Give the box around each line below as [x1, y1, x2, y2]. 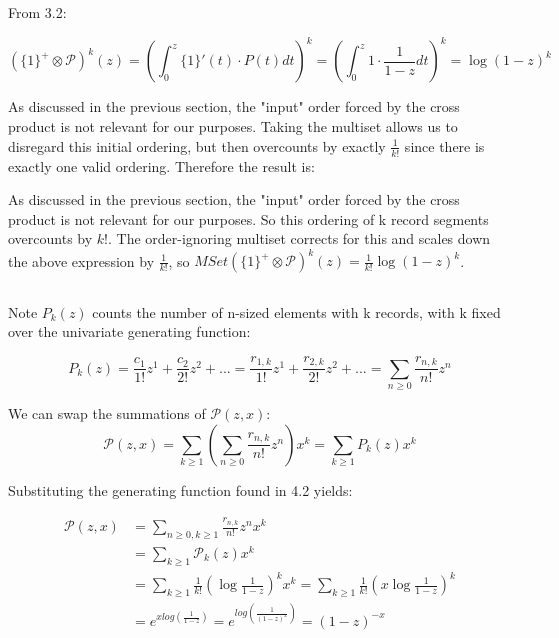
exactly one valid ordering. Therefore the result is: [8, 155, 315, 176]
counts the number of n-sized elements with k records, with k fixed [92, 301, 501, 322]
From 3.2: [8, 2, 67, 23]
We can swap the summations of [8, 403, 206, 424]
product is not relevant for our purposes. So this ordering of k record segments [8, 208, 489, 229]
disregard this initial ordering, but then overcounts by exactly [8, 135, 386, 156]
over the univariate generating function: [8, 321, 251, 342]
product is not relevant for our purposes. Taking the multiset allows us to [8, 116, 458, 137]
